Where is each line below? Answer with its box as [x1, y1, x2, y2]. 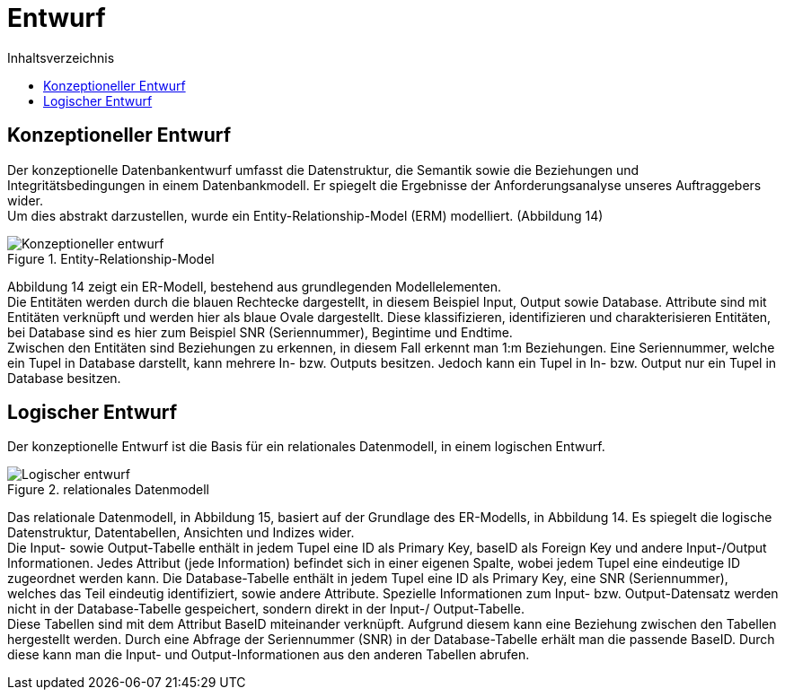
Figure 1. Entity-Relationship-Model [7, 250, 215, 266]
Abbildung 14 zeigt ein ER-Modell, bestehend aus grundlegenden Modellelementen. [7, 278, 502, 294]
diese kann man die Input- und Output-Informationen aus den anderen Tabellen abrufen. [7, 647, 530, 663]
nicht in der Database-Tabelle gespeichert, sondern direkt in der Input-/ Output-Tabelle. [7, 601, 525, 617]
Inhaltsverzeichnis [7, 49, 115, 65]
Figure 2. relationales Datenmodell [7, 482, 210, 498]
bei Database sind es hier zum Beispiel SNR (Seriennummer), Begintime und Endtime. [7, 324, 513, 340]
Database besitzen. [7, 370, 121, 386]
